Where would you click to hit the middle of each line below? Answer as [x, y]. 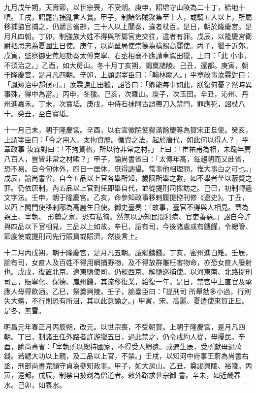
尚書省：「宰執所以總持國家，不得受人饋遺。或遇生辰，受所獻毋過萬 [133, 346]
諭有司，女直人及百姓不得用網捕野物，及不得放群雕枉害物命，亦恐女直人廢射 [128, 262]
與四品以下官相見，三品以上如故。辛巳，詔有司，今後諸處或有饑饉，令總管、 [128, 226]
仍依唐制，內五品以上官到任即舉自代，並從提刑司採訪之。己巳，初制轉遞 [135, 187]
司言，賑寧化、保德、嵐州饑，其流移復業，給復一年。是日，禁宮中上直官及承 [128, 281]
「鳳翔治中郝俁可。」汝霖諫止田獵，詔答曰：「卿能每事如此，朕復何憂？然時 [125, 84]
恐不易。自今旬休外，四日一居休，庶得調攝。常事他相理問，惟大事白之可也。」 [128, 168]
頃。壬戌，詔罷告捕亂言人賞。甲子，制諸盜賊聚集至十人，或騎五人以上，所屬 [128, 16]
